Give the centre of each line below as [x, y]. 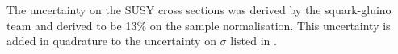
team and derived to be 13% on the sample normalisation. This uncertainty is [199, 25]
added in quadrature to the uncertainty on [111, 41]
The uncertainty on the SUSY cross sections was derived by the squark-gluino [199, 10]
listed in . [253, 41]
